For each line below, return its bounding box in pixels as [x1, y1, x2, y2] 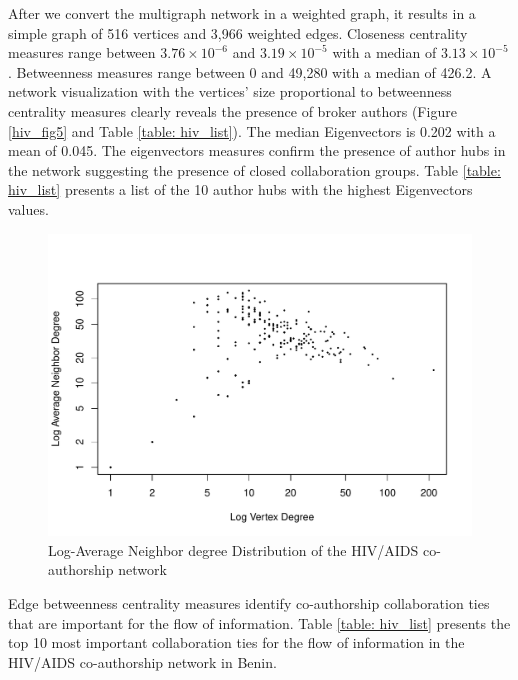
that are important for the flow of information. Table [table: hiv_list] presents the [8, 612, 511, 633]
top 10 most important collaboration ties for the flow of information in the [8, 632, 465, 653]
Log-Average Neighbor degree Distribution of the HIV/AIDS [48, 539, 419, 560]
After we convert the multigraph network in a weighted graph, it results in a [8, 3, 476, 23]
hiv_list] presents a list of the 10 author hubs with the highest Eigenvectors [8, 179, 473, 200]
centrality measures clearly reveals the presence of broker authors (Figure [8, 100, 457, 121]
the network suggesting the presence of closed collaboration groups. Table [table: [8, 159, 501, 180]
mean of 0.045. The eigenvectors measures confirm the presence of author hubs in [8, 140, 506, 161]
